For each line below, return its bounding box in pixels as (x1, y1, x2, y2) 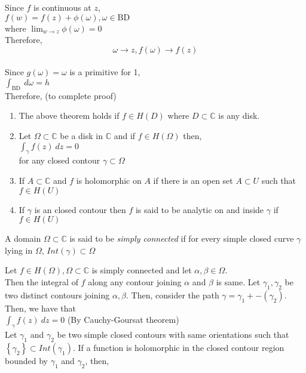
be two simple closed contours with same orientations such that (57, 328, 289, 341)
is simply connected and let (91, 264, 192, 276)
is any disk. (218, 109, 260, 122)
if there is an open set (153, 174, 233, 186)
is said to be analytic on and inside (135, 203, 264, 215)
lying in (5, 243, 33, 256)
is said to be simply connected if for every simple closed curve (69, 232, 294, 245)
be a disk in (60, 129, 103, 141)
